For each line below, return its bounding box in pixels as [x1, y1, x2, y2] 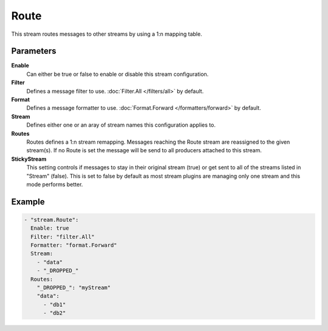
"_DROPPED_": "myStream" [36, 284, 111, 291]
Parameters [11, 46, 56, 56]
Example [11, 196, 45, 207]
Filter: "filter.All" [30, 233, 95, 240]
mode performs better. [26, 181, 83, 188]
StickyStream [11, 155, 47, 162]
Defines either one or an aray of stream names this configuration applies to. [26, 121, 216, 129]
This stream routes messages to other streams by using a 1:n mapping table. [11, 30, 203, 38]
